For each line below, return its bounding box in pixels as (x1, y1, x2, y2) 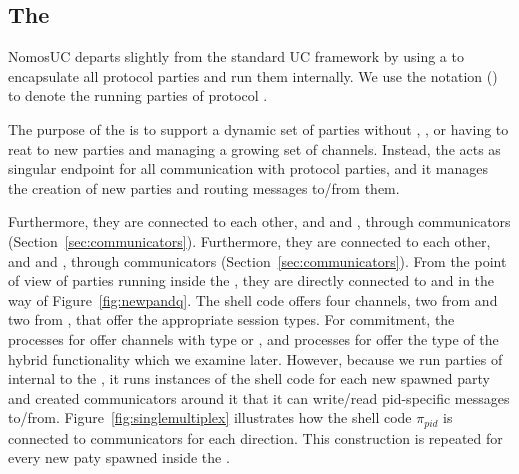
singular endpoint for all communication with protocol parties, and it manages (8, 158, 488, 179)
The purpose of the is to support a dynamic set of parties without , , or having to (8, 118, 509, 139)
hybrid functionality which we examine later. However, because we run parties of (8, 348, 503, 369)
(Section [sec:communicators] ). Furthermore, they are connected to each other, (8, 230, 491, 251)
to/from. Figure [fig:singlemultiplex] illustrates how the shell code (8, 407, 412, 428)
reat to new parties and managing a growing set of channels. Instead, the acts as (8, 138, 501, 159)
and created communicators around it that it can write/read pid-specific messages (8, 387, 510, 408)
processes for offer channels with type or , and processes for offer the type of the (8, 328, 499, 349)
